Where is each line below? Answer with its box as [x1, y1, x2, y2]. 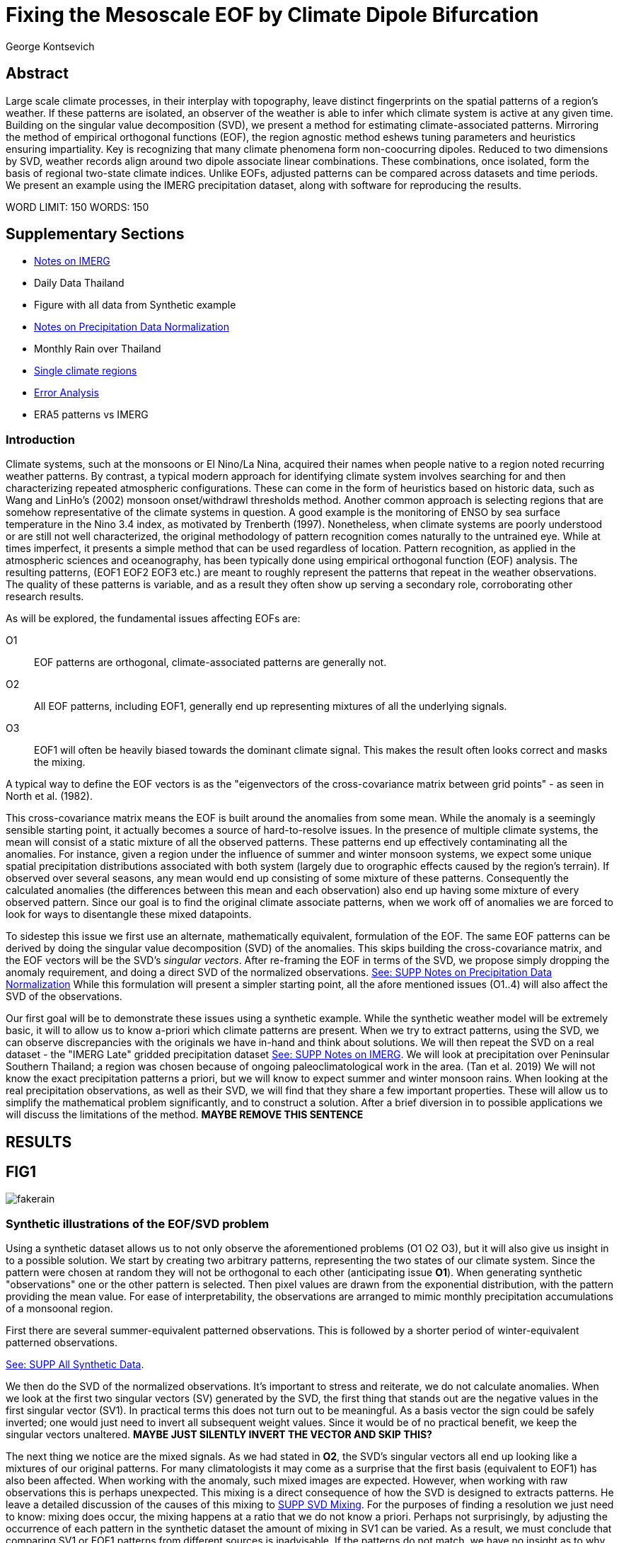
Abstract [6, 64, 69, 83]
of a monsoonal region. [6, 1302, 113, 1315]
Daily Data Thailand [34, 277, 125, 289]
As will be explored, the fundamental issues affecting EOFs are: [6, 612, 301, 625]
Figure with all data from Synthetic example [34, 299, 236, 311]
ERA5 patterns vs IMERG [34, 408, 149, 421]
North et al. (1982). [6, 790, 93, 803]
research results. [6, 590, 84, 603]
